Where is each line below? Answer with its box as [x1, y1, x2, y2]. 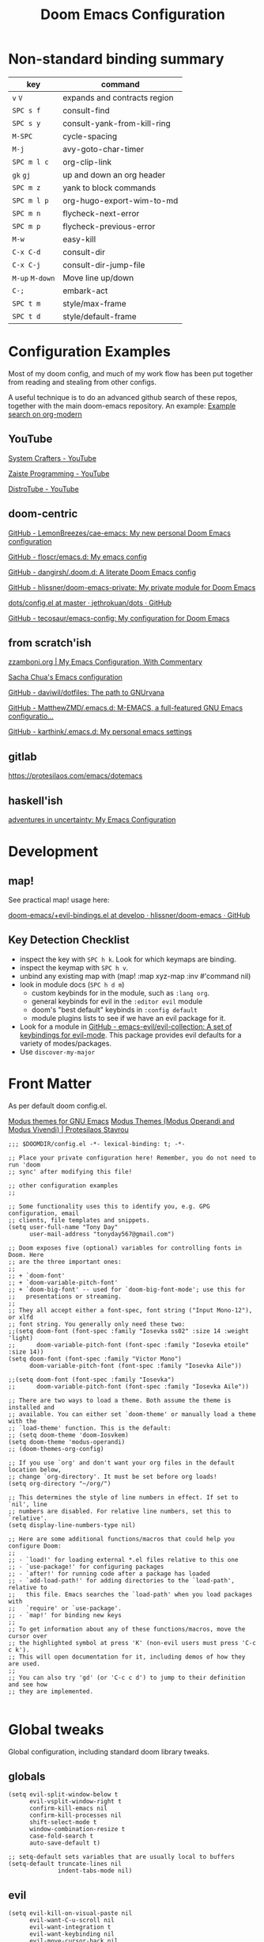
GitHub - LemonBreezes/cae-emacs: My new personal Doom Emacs [8, 528, 232, 538]
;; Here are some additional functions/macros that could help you [8, 1535, 236, 1543]
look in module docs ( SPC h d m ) [19, 980, 125, 989]
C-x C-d [12, 247, 41, 257]
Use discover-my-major [19, 1047, 96, 1057]
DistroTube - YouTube [8, 484, 79, 493]
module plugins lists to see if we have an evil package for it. [31, 1013, 226, 1022]
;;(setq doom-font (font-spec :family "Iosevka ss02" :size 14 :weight [8, 1327, 249, 1335]
